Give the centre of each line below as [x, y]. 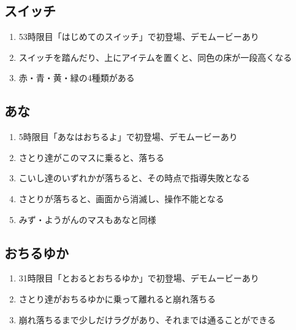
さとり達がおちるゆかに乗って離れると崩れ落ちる [117, 298]
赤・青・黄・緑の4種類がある [77, 78]
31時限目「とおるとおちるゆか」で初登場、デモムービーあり [139, 278]
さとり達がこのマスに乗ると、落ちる [92, 157]
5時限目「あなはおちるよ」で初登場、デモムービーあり [128, 137]
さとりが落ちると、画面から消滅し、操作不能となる [121, 198]
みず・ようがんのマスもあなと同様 [87, 219]
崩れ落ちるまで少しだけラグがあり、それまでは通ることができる [147, 319]
